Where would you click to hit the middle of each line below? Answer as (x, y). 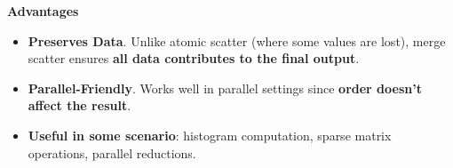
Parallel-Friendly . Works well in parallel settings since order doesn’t (225, 88)
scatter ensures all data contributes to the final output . (194, 58)
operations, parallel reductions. (112, 152)
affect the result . (79, 105)
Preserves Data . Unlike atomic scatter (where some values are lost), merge (237, 40)
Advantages (43, 11)
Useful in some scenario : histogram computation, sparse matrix (210, 135)
